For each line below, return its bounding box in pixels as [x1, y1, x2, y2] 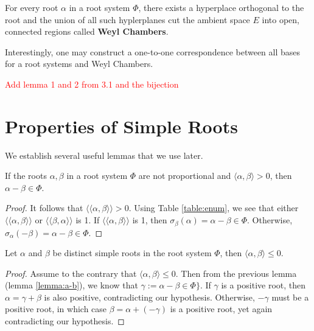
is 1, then [132, 214, 167, 226]
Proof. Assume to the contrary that [5, 267, 137, 279]
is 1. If [75, 214, 100, 226]
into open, [262, 13, 299, 26]
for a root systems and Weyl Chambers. [5, 57, 153, 70]
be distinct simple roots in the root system [52, 246, 212, 259]
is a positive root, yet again [170, 302, 273, 315]
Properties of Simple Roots [5, 113, 238, 138]
